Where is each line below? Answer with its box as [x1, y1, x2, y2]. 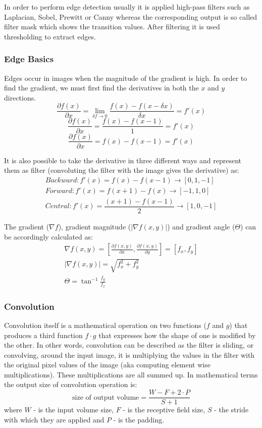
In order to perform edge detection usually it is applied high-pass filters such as [4, 2, 250, 12]
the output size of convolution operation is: [4, 379, 137, 390]
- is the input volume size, [33, 404, 114, 415]
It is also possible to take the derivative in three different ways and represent [4, 155, 241, 165]
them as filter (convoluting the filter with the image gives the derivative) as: [4, 165, 239, 175]
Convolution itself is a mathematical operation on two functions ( [4, 319, 206, 330]
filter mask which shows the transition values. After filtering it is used [4, 21, 220, 32]
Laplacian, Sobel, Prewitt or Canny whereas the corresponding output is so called [4, 11, 257, 22]
